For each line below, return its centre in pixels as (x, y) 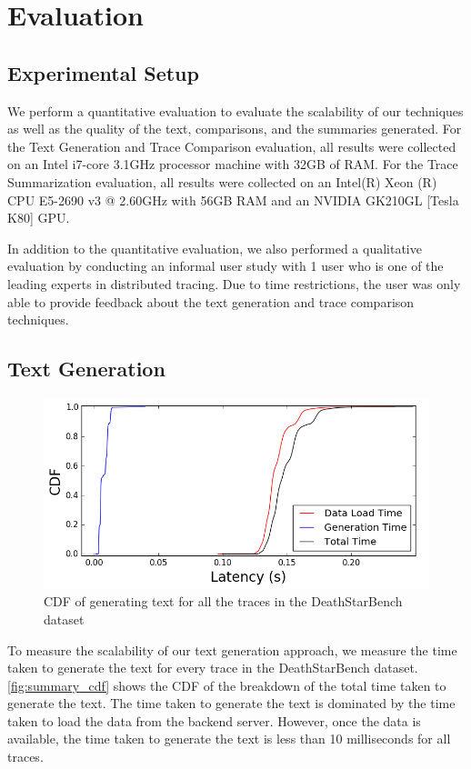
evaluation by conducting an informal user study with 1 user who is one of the (225, 266)
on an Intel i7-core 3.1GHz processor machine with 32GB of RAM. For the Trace (233, 164)
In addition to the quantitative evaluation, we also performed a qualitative (215, 248)
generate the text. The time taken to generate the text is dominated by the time (231, 703)
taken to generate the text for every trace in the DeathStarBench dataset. (213, 668)
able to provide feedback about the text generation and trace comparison (211, 301)
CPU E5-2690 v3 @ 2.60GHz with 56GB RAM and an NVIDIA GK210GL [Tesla (233, 200)
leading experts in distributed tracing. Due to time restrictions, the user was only (234, 283)
